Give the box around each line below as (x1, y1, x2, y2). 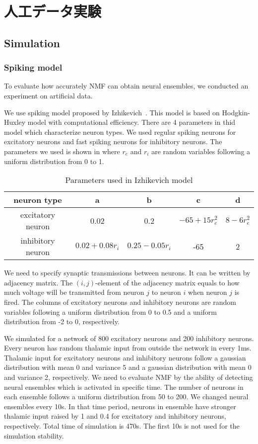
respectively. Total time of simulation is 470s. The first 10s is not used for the (4, 421, 240, 431)
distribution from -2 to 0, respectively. (4, 316, 120, 327)
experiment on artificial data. (4, 90, 93, 100)
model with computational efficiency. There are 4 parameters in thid (27, 117, 236, 127)
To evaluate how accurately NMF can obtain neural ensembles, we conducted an (4, 81, 249, 91)
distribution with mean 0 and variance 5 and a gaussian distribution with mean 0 (4, 362, 252, 372)
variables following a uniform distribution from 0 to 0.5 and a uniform (4, 306, 217, 317)
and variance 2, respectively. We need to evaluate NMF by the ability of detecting (4, 372, 253, 382)
